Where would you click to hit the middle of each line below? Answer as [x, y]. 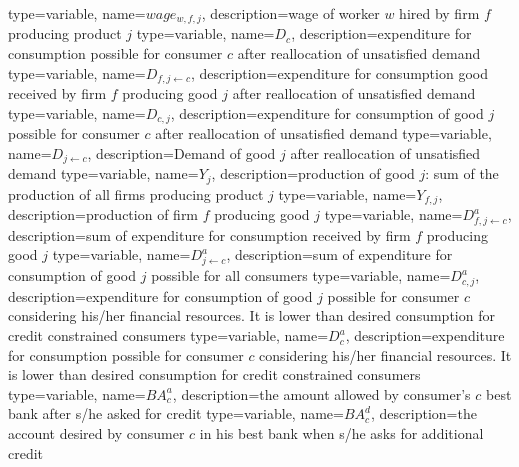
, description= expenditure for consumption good [339, 72]
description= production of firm [103, 214]
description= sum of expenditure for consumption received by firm [209, 234]
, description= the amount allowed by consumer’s [321, 393]
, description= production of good [313, 173]
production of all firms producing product [136, 193]
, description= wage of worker [290, 13]
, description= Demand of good [181, 152]
